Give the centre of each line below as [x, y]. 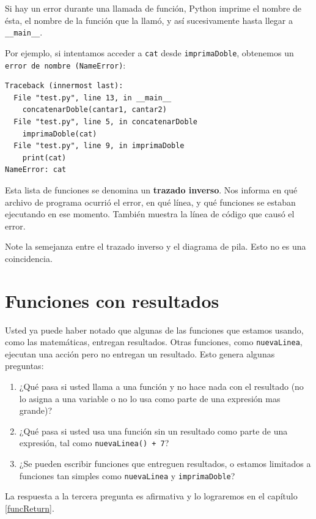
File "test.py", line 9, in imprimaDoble [99, 146]
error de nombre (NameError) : [65, 65]
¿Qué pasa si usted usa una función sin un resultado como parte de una [153, 431]
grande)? [36, 410]
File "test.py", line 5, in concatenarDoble [105, 121]
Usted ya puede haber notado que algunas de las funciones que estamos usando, [154, 330]
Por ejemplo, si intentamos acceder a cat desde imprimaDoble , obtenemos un [149, 52]
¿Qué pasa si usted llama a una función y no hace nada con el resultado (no [161, 386]
